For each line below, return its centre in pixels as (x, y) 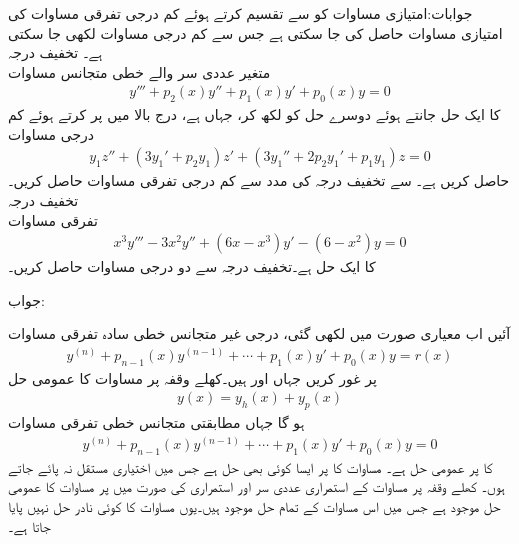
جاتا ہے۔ (29, 525)
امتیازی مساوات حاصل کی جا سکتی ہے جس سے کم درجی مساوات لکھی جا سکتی (255, 32)
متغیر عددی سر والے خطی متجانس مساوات (139, 71)
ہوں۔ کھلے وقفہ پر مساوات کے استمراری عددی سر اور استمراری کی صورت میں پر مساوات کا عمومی (256, 486)
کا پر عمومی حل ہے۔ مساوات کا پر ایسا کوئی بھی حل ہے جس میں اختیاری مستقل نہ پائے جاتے (250, 466)
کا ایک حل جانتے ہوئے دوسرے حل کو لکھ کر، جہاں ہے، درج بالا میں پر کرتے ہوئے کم (254, 114)
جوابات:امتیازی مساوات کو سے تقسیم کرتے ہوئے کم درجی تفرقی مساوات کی (240, 13)
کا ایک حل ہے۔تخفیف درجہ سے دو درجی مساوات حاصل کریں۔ (192, 266)
